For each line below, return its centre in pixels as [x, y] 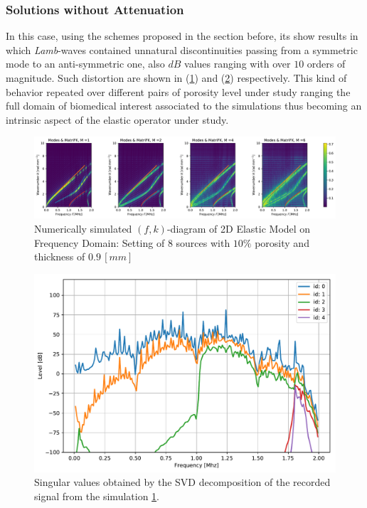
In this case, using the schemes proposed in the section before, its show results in [182, 36]
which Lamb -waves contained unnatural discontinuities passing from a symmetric [182, 49]
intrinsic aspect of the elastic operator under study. [117, 119]
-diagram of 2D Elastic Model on [239, 229]
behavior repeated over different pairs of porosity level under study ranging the [178, 91]
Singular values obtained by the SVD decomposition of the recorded [182, 482]
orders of [326, 64]
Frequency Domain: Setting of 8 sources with [132, 242]
